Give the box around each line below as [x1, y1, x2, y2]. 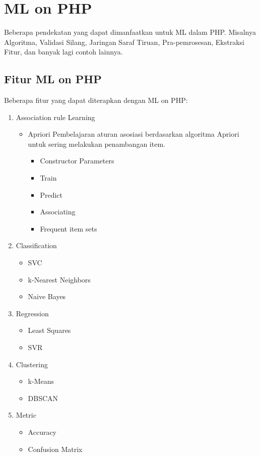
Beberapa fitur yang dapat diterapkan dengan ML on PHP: [4, 95, 188, 105]
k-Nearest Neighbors [28, 274, 91, 284]
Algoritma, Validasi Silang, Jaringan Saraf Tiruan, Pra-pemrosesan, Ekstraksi [4, 36, 244, 47]
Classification [16, 240, 57, 251]
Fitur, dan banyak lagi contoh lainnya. [4, 46, 123, 57]
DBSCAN [28, 392, 58, 403]
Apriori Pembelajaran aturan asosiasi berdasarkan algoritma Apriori [28, 129, 239, 139]
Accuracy [28, 426, 57, 437]
